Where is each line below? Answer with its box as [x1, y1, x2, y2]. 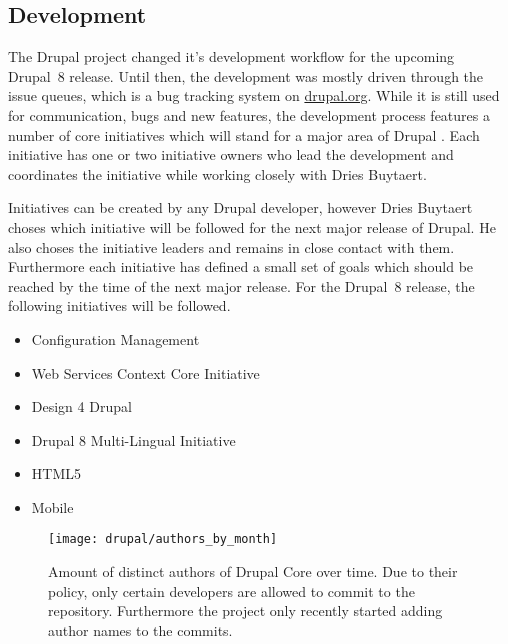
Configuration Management [31, 328, 200, 349]
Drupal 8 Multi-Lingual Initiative [31, 429, 236, 450]
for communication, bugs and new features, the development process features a [8, 104, 490, 125]
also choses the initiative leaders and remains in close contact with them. [8, 236, 455, 257]
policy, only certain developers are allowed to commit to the [48, 580, 415, 601]
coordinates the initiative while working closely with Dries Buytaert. [8, 163, 427, 184]
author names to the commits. [48, 619, 233, 640]
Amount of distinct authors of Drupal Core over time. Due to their [48, 561, 458, 582]
